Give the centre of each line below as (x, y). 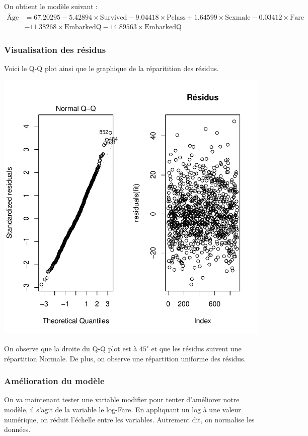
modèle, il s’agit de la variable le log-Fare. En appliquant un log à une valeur (123, 410)
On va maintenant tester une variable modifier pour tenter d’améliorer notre (122, 399)
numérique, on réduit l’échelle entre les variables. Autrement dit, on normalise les (129, 419)
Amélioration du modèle (54, 381)
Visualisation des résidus (55, 49)
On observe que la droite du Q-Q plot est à (71, 349)
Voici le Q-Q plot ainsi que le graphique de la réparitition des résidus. (111, 68)
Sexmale (238, 17)
